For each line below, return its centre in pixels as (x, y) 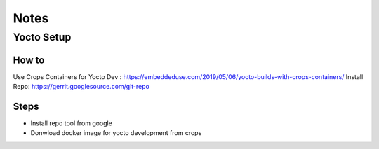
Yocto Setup (42, 37)
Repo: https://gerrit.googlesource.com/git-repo (81, 87)
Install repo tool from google (71, 123)
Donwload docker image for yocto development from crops (116, 133)
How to (29, 60)
